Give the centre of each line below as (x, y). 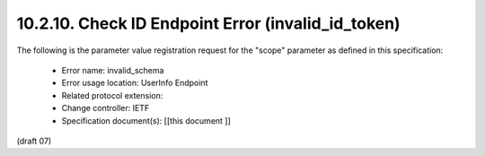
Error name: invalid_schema (113, 70)
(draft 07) (34, 141)
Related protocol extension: (112, 95)
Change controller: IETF (106, 108)
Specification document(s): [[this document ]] (146, 120)
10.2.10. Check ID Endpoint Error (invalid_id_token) (208, 23)
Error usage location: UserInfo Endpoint (135, 83)
